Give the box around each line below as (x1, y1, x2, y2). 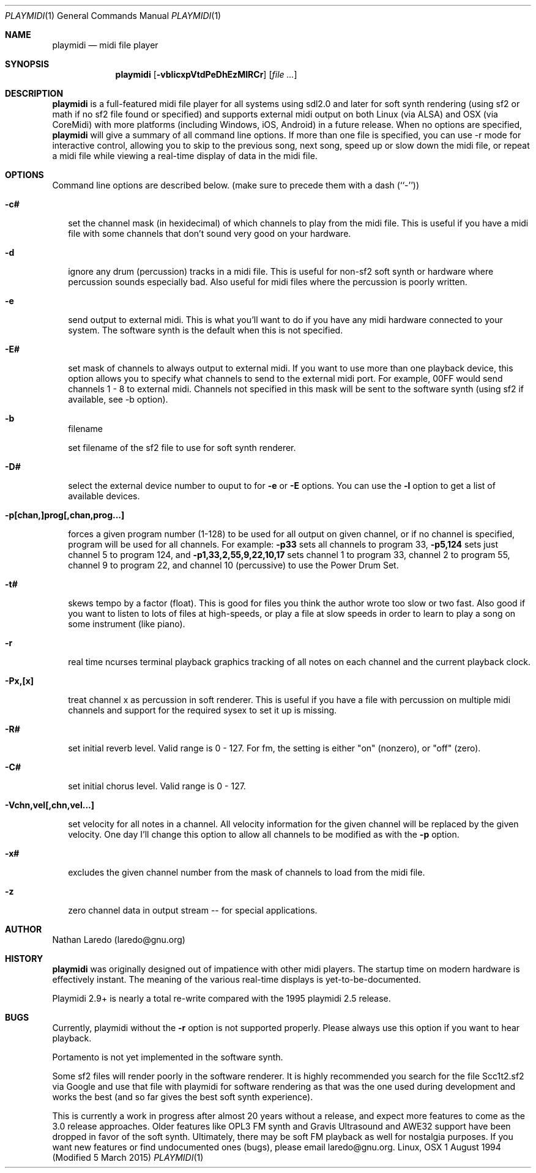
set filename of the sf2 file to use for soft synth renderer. (68, 442, 296, 453)
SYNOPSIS (5, 59, 50, 69)
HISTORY (5, 953, 43, 964)
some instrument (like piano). (68, 619, 185, 629)
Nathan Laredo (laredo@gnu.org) (52, 934, 185, 945)
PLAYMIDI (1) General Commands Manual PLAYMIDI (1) (5, 10, 221, 21)
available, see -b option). (68, 394, 168, 404)
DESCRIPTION (5, 88, 64, 99)
